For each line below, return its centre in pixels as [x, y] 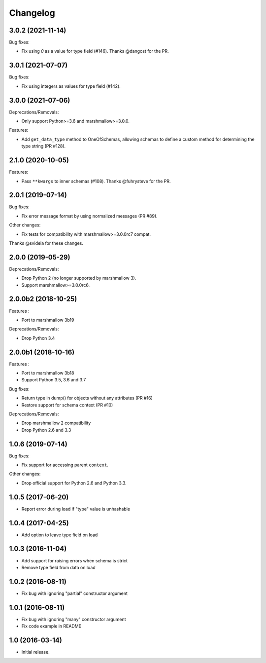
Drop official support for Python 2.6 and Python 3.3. [74, 483]
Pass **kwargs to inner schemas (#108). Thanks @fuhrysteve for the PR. [96, 181]
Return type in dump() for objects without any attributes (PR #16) [87, 398]
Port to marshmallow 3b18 [48, 373]
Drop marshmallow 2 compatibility [56, 423]
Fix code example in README [51, 626]
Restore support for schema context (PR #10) [67, 405]
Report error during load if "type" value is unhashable [76, 509]
